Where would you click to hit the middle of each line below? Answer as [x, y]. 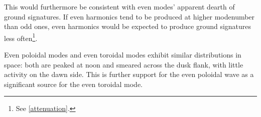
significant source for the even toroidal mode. [73, 84]
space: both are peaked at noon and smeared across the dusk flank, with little [124, 64]
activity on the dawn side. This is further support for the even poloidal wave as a [129, 74]
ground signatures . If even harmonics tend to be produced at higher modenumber [129, 16]
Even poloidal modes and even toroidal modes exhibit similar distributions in [123, 55]
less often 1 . [21, 37]
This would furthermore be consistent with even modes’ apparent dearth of [119, 6]
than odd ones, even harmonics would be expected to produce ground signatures [128, 26]
